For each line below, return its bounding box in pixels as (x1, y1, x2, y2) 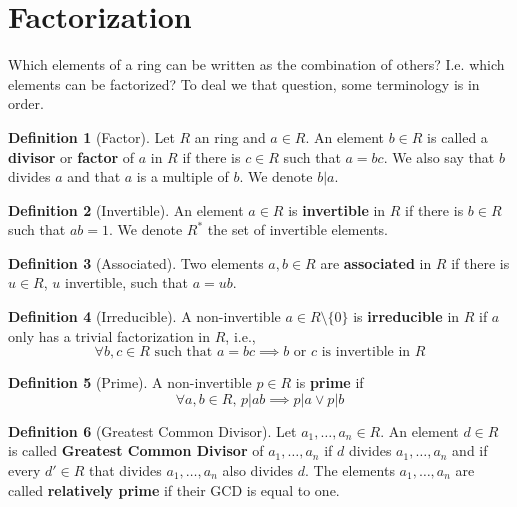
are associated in (320, 252, 432, 273)
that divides (89, 460, 162, 481)
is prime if (295, 372, 364, 393)
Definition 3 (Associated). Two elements (8, 252, 264, 273)
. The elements (305, 460, 395, 481)
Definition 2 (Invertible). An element (8, 199, 244, 220)
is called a (427, 126, 488, 147)
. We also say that (383, 146, 495, 167)
